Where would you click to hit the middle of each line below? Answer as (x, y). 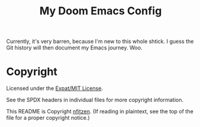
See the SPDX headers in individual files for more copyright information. (95, 100)
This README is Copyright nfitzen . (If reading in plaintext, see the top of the (100, 111)
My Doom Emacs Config (101, 11)
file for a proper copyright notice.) (48, 118)
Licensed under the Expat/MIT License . (55, 88)
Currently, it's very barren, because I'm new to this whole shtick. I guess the (100, 41)
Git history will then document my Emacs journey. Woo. (74, 48)
